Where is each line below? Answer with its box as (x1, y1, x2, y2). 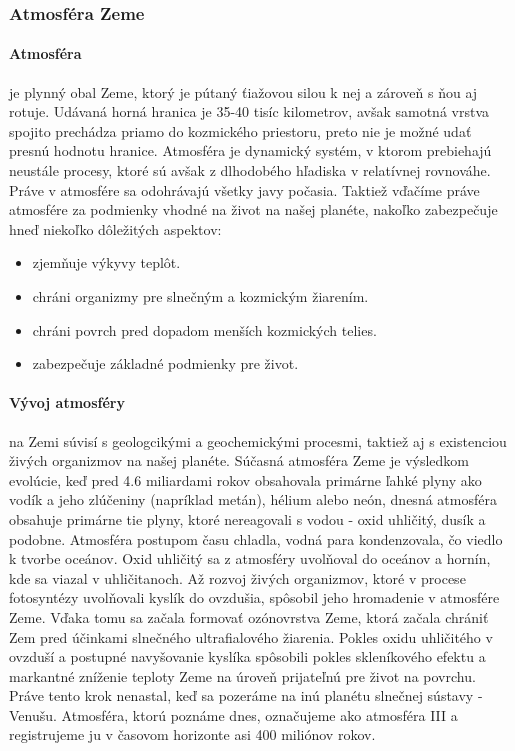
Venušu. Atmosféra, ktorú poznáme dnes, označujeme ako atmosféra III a (9, 704, 458, 725)
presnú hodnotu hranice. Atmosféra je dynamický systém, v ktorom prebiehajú (9, 140, 492, 161)
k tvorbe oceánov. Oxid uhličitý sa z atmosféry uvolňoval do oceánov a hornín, (9, 548, 491, 569)
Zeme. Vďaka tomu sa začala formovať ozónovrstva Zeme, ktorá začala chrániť (9, 606, 489, 627)
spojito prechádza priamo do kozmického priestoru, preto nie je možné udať (9, 120, 472, 141)
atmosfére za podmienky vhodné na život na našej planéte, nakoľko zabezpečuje (9, 199, 498, 220)
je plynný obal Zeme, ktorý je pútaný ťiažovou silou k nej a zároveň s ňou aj (9, 81, 478, 102)
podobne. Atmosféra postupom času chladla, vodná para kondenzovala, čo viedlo (9, 528, 503, 549)
